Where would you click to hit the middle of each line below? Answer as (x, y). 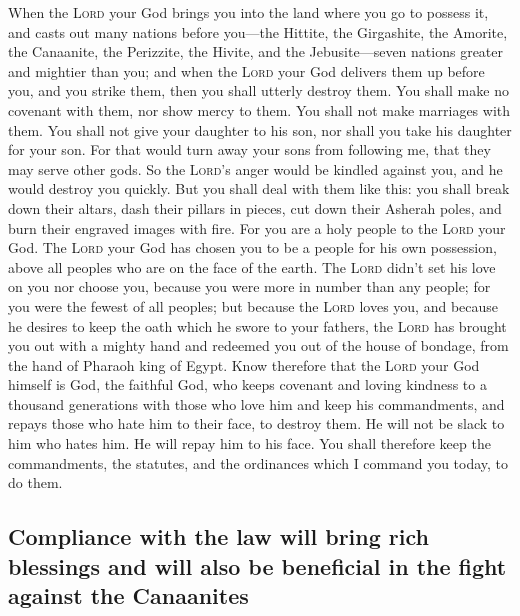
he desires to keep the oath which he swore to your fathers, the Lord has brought (257, 325)
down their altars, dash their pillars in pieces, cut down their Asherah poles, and (255, 207)
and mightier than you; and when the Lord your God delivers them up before (246, 70)
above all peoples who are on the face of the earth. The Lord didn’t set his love (252, 266)
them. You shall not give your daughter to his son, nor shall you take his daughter (260, 129)
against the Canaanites (128, 595)
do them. (35, 482)
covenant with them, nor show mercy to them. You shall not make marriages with (259, 109)
